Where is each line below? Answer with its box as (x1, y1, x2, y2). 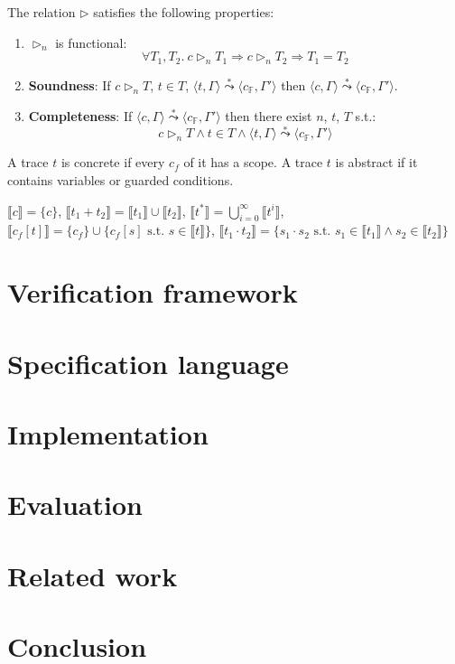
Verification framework (7, 274, 298, 311)
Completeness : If (28, 106, 133, 125)
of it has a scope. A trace (183, 153, 323, 172)
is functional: (55, 33, 127, 51)
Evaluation (7, 486, 143, 523)
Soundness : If (28, 75, 111, 94)
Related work (7, 556, 178, 594)
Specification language (7, 344, 289, 381)
